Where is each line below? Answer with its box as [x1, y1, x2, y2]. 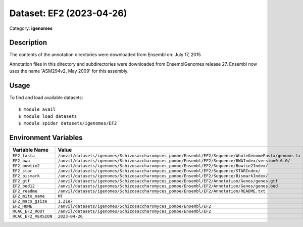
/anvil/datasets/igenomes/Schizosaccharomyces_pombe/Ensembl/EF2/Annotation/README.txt [58, 189, 266, 194]
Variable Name [12, 147, 49, 154]
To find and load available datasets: [9, 95, 83, 101]
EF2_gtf [12, 178, 30, 184]
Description [9, 38, 47, 47]
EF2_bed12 [12, 184, 35, 189]
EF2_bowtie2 [12, 163, 40, 169]
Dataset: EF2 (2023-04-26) [9, 8, 127, 19]
